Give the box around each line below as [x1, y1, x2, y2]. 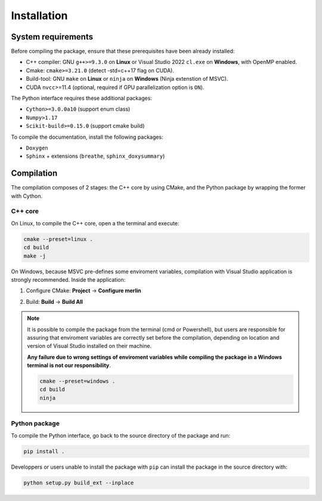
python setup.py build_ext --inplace [23, 479, 134, 486]
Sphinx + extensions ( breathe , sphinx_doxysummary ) [26, 152, 165, 160]
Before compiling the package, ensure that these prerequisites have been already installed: [11, 48, 235, 55]
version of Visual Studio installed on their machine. [27, 343, 152, 350]
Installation [11, 9, 68, 22]
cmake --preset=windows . [39, 378, 116, 385]
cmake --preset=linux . [23, 236, 94, 242]
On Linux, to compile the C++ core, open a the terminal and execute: [11, 219, 179, 227]
